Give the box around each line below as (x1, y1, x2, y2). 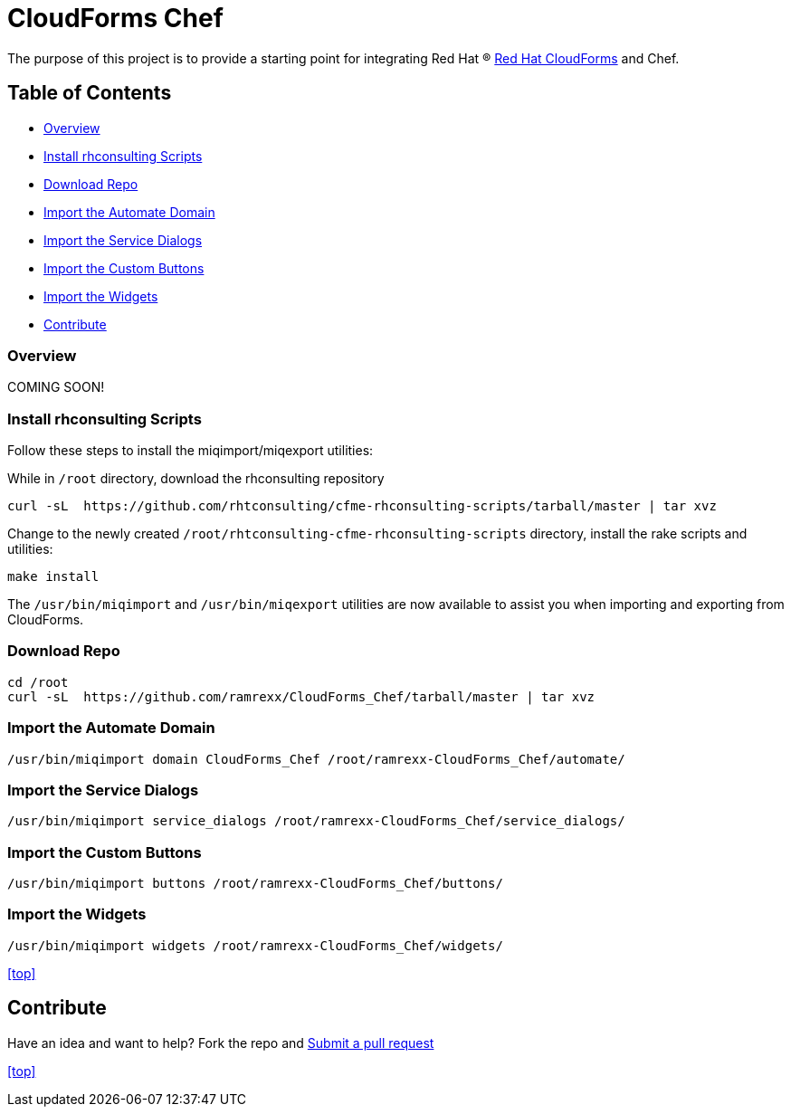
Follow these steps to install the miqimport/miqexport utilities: (7, 443, 374, 459)
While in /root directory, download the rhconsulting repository (7, 471, 385, 487)
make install (7, 569, 100, 585)
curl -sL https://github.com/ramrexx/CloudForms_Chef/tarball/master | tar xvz (7, 689, 596, 704)
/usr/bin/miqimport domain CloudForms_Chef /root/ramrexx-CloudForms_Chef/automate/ (7, 751, 625, 766)
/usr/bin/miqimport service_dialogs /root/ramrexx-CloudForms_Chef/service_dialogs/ (7, 814, 625, 829)
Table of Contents (7, 81, 172, 105)
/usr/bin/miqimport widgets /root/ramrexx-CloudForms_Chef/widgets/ (7, 938, 503, 953)
